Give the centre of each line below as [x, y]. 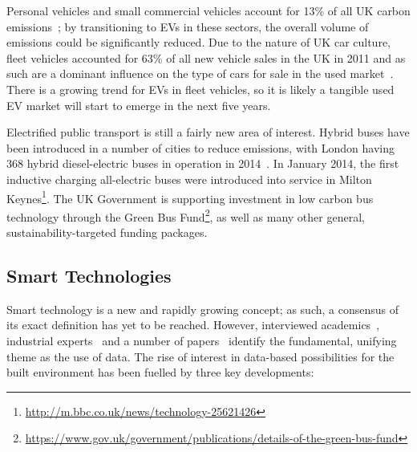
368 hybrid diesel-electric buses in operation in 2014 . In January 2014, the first [203, 163]
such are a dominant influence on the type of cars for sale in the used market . [200, 73]
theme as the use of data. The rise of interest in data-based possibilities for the [200, 356]
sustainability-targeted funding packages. [107, 232]
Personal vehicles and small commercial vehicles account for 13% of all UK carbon [208, 10]
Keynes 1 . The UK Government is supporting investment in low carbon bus [190, 197]
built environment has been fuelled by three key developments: [160, 372]
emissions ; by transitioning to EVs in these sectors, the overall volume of [188, 26]
